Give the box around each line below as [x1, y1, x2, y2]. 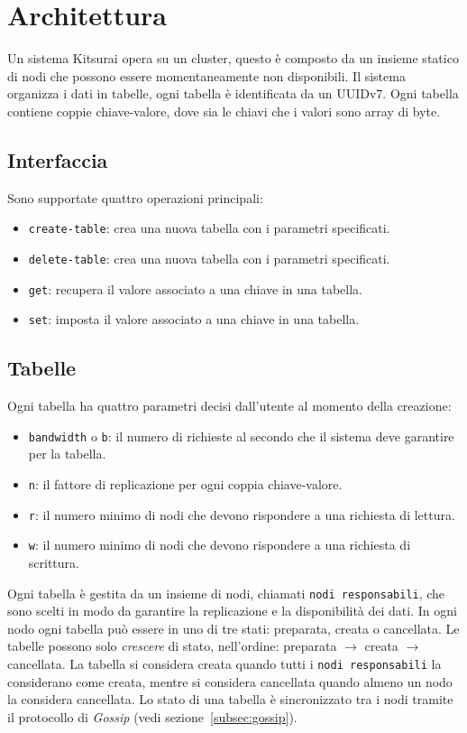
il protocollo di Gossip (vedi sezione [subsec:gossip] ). [7, 707, 298, 726]
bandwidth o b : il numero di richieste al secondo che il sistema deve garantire [28, 426, 454, 445]
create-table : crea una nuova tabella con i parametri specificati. [28, 218, 390, 237]
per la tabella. [28, 444, 106, 463]
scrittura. [28, 552, 79, 571]
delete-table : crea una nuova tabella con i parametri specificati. [28, 248, 390, 267]
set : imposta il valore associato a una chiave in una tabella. [28, 310, 360, 329]
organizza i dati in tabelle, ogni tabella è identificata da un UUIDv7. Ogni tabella [7, 84, 459, 103]
